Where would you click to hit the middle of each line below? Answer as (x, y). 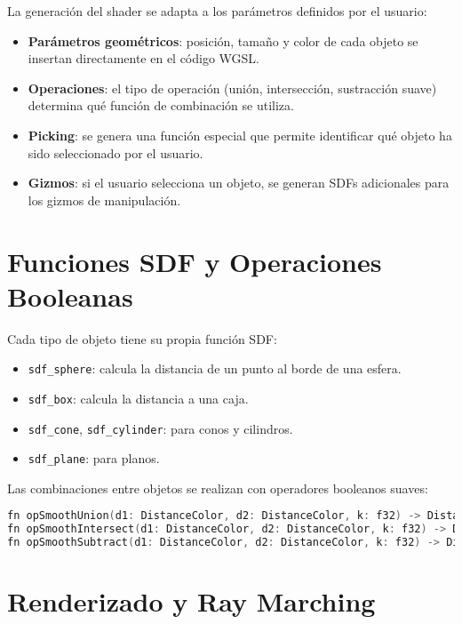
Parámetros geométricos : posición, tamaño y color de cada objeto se (223, 40)
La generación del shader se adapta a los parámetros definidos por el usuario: (217, 11)
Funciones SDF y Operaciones (195, 261)
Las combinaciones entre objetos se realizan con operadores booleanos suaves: (218, 488)
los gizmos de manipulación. (104, 200)
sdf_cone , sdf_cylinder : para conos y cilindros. (160, 428)
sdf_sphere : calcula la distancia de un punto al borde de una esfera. (215, 368)
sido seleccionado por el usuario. (115, 152)
